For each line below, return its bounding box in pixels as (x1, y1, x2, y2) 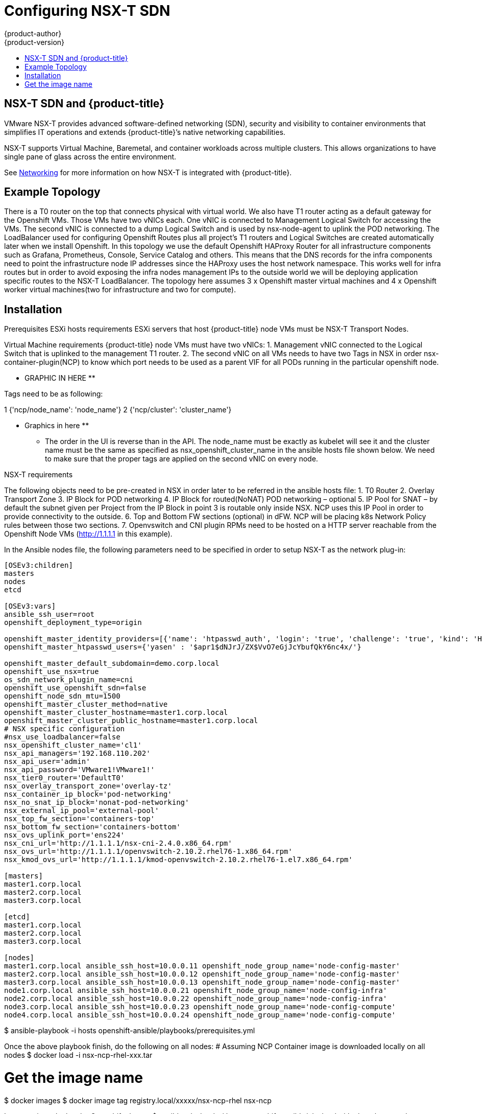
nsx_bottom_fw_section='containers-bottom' (4, 823, 181, 831)
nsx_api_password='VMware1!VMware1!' (4, 765, 155, 774)
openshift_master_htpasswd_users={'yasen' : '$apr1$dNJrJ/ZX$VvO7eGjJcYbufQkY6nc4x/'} (4, 643, 361, 652)
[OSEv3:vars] (4, 602, 56, 611)
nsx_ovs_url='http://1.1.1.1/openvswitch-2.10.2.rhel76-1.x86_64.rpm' (4, 847, 293, 856)
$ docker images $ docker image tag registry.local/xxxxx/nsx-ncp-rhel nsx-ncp (4, 1096, 272, 1105)
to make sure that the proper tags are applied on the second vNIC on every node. (45, 454, 318, 463)
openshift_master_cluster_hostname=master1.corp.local (4, 708, 228, 717)
